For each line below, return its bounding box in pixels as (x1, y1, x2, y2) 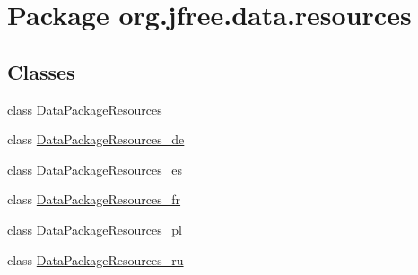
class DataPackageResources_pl (7, 219, 182, 238)
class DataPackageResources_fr (7, 190, 181, 209)
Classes (7, 57, 75, 85)
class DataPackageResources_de (7, 130, 185, 149)
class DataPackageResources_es (7, 159, 183, 178)
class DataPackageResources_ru (7, 250, 184, 269)
